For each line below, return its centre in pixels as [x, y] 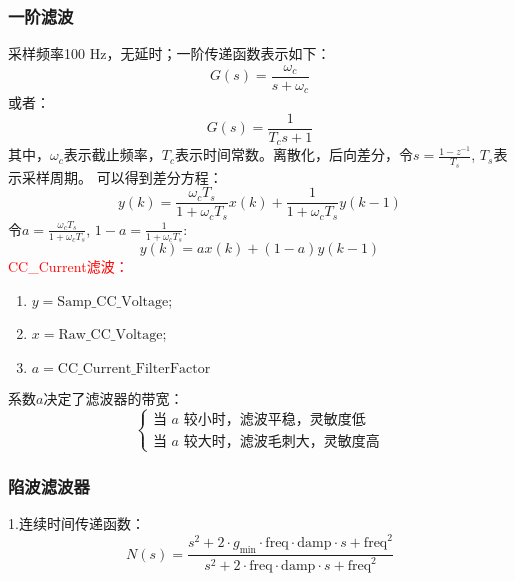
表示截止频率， [112, 154]
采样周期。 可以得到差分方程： [122, 176]
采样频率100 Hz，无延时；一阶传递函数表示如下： [169, 53]
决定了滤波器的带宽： [113, 397]
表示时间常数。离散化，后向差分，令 [293, 154]
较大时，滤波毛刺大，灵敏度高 [281, 441]
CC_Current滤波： [68, 266]
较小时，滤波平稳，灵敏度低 [274, 419]
